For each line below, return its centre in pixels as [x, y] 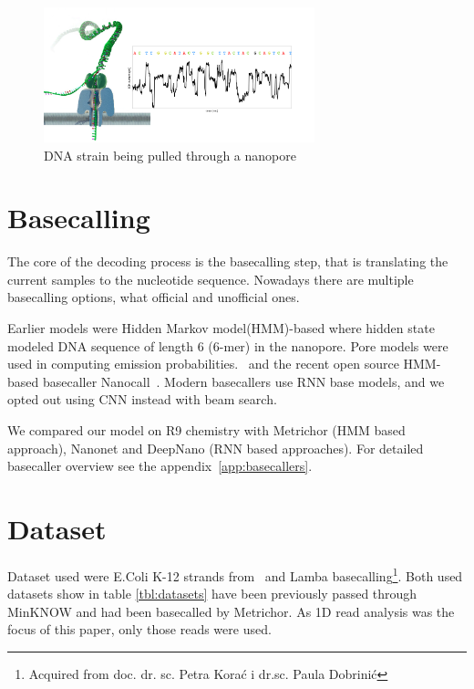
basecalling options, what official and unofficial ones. [154, 297]
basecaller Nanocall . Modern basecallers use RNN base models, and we [243, 381]
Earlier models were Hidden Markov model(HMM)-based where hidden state [221, 328]
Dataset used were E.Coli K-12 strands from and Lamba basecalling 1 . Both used [235, 574]
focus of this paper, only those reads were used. [139, 629]
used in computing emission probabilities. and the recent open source [203, 364]
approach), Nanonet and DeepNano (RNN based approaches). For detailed [216, 448]
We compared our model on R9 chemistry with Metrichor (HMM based [206, 429]
